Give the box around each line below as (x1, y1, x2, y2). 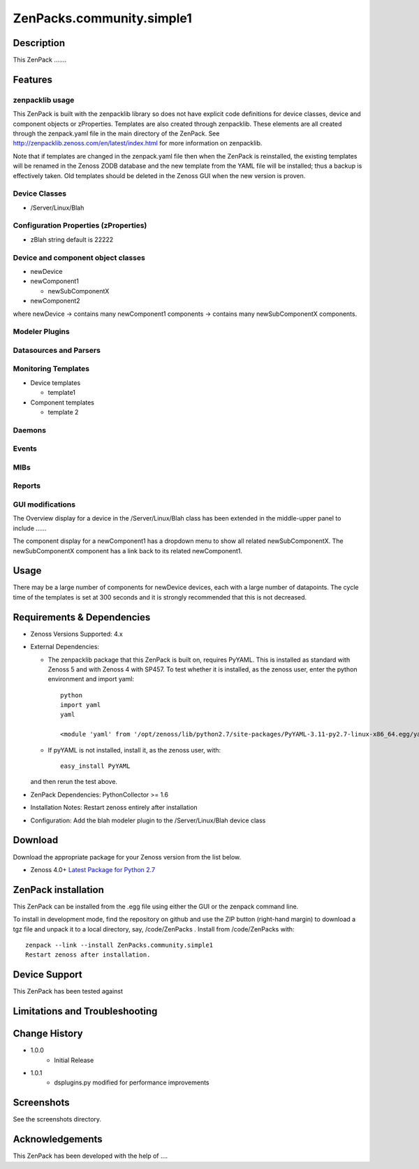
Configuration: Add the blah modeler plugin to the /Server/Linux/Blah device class (30, 816, 266, 825)
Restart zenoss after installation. (25, 951, 151, 959)
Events (13, 444, 38, 453)
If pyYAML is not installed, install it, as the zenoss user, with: (47, 746, 221, 754)
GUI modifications (13, 500, 76, 509)
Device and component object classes (13, 252, 146, 262)
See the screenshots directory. (13, 1115, 101, 1124)
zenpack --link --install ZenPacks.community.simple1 (25, 941, 213, 949)
